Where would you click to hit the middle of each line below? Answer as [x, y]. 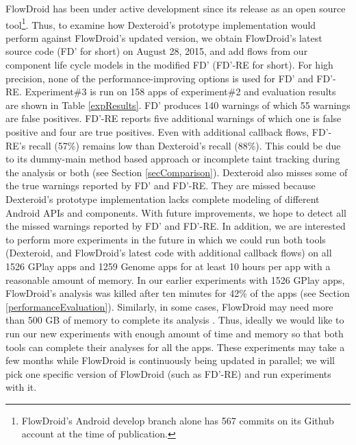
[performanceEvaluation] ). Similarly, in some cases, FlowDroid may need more [169, 306]
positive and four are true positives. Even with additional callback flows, [157, 132]
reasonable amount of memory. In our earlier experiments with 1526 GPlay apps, [175, 279]
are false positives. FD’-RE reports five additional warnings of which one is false [174, 118]
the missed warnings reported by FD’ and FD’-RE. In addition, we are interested [176, 226]
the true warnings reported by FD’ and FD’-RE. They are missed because [161, 185]
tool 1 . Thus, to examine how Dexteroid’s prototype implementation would [161, 23]
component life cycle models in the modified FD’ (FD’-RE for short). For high [169, 65]
